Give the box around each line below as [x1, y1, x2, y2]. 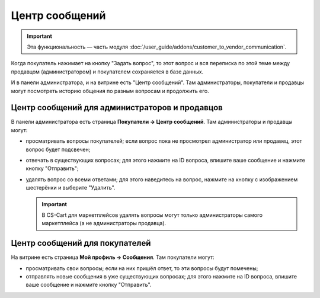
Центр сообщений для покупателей [11, 238, 151, 248]
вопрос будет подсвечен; [25, 146, 91, 153]
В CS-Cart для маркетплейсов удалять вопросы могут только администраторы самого [41, 211, 263, 219]
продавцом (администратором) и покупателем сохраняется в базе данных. [11, 68, 204, 75]
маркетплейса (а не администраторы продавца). [41, 220, 167, 227]
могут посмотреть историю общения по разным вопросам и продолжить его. [11, 87, 210, 94]
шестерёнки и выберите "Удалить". [25, 184, 116, 191]
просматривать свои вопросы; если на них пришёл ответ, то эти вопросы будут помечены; [25, 264, 258, 272]
